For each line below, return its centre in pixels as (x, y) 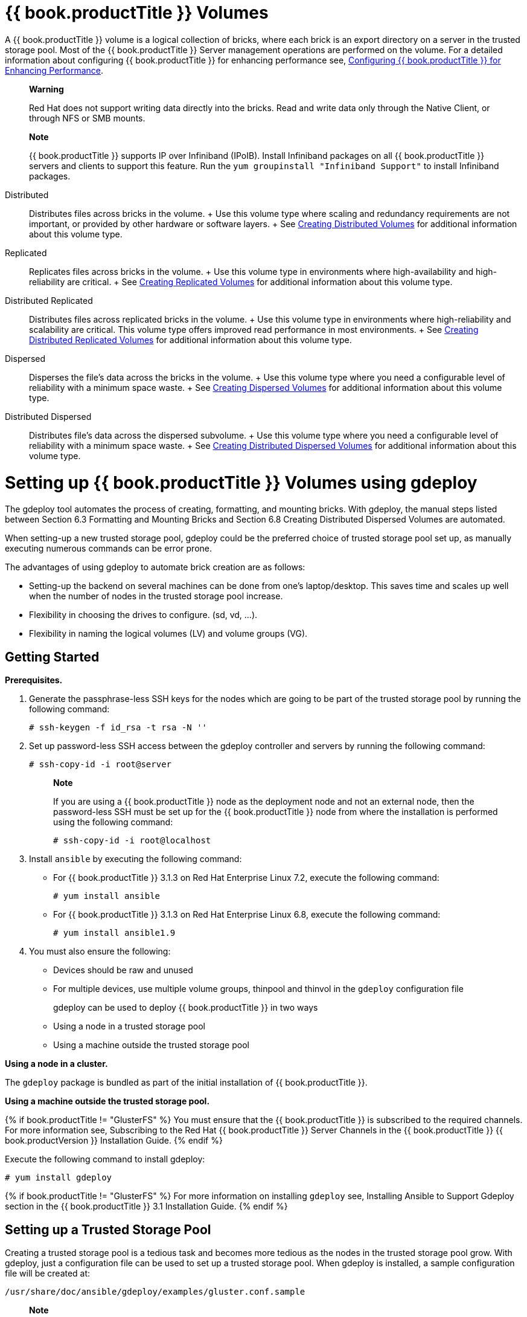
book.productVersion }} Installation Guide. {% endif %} (114, 1141)
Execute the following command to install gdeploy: (105, 1159)
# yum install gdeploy (59, 1178)
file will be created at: (48, 1273)
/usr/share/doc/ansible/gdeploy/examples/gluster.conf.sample (155, 1291)
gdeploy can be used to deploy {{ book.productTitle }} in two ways (186, 1008)
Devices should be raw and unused (123, 970)
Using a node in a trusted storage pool (129, 1026)
